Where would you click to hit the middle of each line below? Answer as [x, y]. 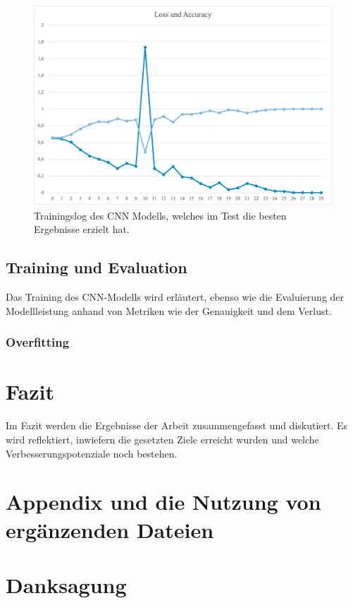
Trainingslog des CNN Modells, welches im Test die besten [160, 215]
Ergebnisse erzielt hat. [82, 229]
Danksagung [66, 584]
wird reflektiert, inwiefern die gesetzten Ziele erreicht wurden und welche [162, 439]
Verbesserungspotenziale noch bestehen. [92, 453]
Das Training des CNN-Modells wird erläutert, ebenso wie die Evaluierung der [175, 297]
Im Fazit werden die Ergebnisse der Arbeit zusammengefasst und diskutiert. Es [177, 425]
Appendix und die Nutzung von [163, 502]
